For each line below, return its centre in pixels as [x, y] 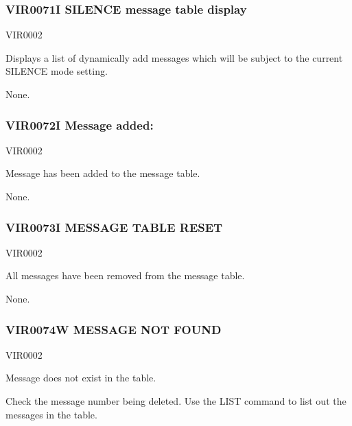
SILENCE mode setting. [57, 71]
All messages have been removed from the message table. [125, 275]
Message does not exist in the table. [81, 378]
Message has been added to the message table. [103, 173]
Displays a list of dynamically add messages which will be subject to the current [174, 57]
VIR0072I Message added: [80, 125]
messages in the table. [51, 414]
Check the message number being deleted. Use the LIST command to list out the [176, 401]
